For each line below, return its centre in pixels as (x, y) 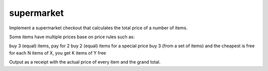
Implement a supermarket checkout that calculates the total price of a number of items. (99, 28)
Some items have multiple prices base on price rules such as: (72, 37)
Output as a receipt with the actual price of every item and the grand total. (85, 62)
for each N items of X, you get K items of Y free (58, 53)
